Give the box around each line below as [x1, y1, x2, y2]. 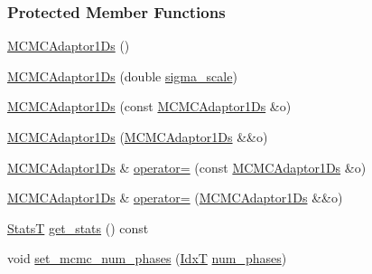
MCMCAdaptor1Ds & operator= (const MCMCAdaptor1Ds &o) [7, 157, 367, 176]
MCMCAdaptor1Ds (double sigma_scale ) [7, 66, 237, 85]
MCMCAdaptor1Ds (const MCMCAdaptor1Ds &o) [7, 97, 292, 116]
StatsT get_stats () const [7, 218, 149, 237]
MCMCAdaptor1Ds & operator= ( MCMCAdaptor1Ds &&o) [7, 188, 343, 207]
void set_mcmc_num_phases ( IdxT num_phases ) [7, 249, 287, 268]
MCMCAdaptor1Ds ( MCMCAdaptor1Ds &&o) [7, 128, 268, 146]
